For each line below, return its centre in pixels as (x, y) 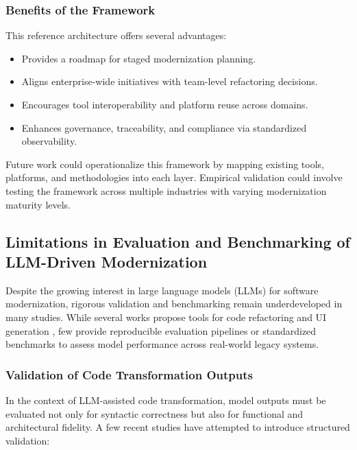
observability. (49, 141)
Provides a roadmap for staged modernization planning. (139, 58)
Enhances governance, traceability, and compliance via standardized (164, 127)
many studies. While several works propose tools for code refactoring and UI (166, 317)
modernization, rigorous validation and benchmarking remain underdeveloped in (174, 304)
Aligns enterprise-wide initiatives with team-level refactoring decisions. (170, 81)
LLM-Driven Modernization (107, 261)
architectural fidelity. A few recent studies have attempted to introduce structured (178, 427)
